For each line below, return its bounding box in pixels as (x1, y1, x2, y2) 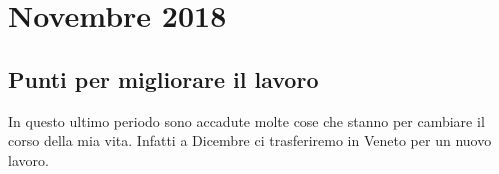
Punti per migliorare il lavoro (8, 63, 319, 94)
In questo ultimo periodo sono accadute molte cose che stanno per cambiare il (8, 110, 485, 131)
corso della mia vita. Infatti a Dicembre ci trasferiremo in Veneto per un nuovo (8, 130, 492, 151)
